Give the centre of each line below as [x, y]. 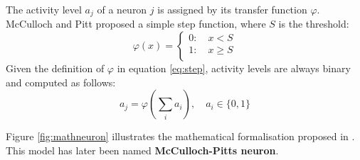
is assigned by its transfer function [232, 9]
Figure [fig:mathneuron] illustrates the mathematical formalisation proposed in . [180, 136]
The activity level [44, 9]
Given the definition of [55, 68]
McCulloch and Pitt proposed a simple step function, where [136, 24]
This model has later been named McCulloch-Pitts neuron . [142, 150]
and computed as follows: [61, 82]
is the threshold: [314, 24]
